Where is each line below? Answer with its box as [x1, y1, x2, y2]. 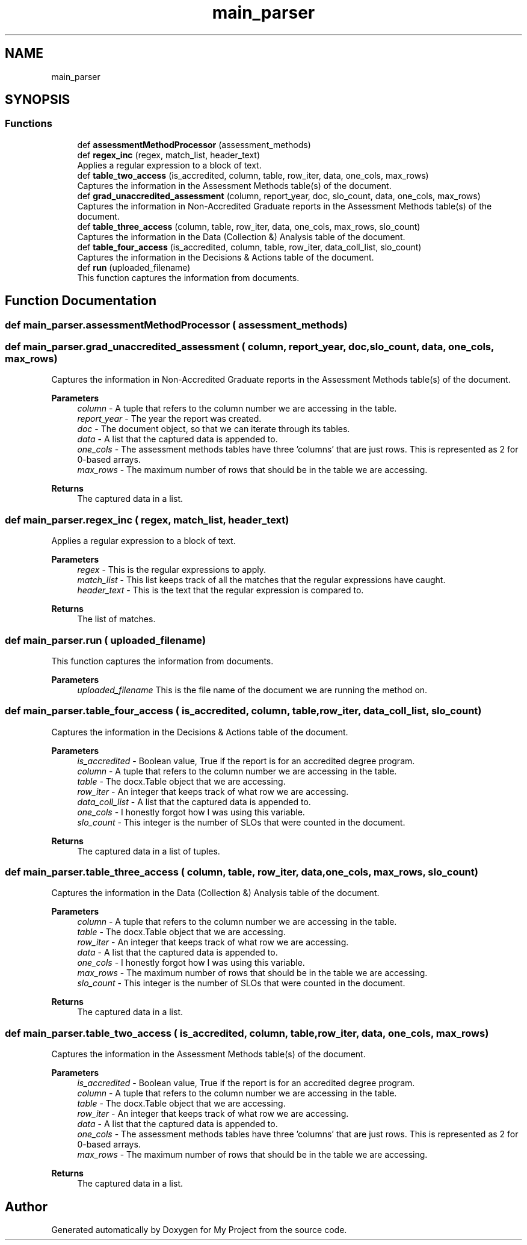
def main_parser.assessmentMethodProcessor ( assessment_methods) [5, 318, 348, 331]
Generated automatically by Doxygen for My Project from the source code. [51, 1225, 347, 1235]
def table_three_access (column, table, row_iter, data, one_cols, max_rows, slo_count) [77, 221, 421, 232]
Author [5, 1199, 48, 1214]
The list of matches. [77, 614, 156, 625]
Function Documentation [5, 293, 156, 309]
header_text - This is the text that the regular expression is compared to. [77, 585, 364, 596]
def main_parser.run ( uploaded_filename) [5, 634, 206, 646]
